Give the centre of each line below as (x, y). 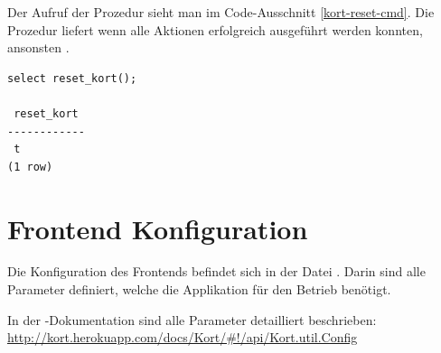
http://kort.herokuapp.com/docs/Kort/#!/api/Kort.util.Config (183, 337)
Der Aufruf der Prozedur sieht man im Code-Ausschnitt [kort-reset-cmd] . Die (221, 12)
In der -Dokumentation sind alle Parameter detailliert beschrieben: (192, 319)
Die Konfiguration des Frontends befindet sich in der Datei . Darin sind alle (216, 271)
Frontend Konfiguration (158, 228)
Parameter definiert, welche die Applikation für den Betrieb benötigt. (199, 289)
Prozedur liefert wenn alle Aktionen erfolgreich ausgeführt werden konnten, (215, 29)
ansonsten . (38, 47)
